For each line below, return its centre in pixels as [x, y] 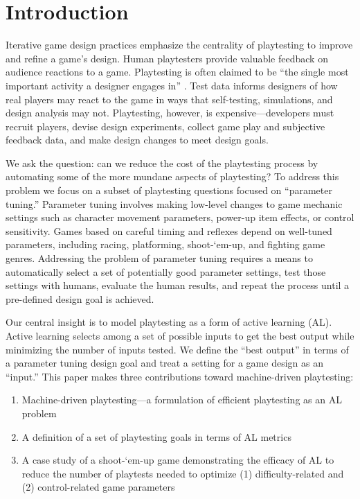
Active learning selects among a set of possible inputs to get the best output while [180, 335]
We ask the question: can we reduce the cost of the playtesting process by [162, 163]
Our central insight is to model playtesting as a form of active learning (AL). [169, 322]
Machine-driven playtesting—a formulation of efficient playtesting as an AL [182, 400]
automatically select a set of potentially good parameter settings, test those [166, 271]
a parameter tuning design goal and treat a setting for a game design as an [164, 363]
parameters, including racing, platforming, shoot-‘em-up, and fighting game [165, 244]
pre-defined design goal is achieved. [80, 298]
